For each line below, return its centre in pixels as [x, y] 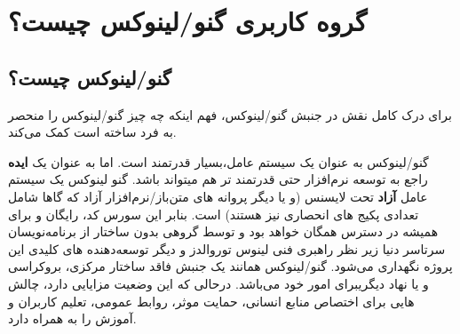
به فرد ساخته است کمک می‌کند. [92, 132]
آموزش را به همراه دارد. [72, 318]
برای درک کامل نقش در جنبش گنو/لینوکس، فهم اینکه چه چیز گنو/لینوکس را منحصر [230, 114]
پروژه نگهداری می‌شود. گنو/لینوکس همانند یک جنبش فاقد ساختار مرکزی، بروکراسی [230, 266]
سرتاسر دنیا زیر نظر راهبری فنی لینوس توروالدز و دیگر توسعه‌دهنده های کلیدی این [227, 248]
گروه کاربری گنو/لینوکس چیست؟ [188, 21]
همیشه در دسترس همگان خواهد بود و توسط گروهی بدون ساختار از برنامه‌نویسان [223, 231]
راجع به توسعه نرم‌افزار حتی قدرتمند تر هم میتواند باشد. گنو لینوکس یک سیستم [218, 179]
